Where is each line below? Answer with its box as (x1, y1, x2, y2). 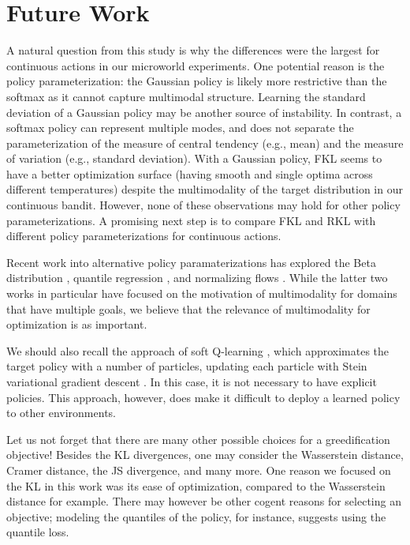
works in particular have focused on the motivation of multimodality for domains (6, 285, 397, 302)
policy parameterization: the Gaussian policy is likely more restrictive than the (6, 73, 387, 89)
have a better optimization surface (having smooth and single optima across (6, 165, 373, 182)
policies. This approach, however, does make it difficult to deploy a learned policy (6, 389, 401, 405)
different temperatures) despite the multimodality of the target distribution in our (6, 181, 403, 197)
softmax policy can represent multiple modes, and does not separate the (6, 119, 354, 136)
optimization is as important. (6, 316, 147, 333)
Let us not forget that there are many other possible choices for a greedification (6, 430, 390, 447)
